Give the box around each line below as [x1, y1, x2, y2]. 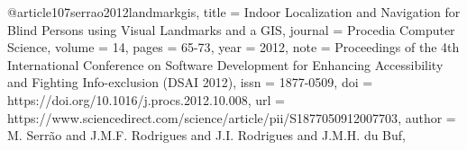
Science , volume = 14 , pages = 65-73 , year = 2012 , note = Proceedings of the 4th [7, 38, 460, 57]
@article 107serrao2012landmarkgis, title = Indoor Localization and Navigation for [7, 3, 461, 21]
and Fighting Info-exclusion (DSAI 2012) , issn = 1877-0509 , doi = [7, 73, 373, 92]
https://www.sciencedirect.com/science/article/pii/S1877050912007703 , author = [7, 108, 456, 127]
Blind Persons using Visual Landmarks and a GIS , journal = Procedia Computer [7, 20, 455, 39]
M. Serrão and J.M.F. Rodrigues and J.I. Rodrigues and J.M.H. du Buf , [7, 126, 407, 145]
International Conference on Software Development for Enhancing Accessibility [7, 55, 444, 74]
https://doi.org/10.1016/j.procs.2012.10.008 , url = [7, 90, 285, 109]
